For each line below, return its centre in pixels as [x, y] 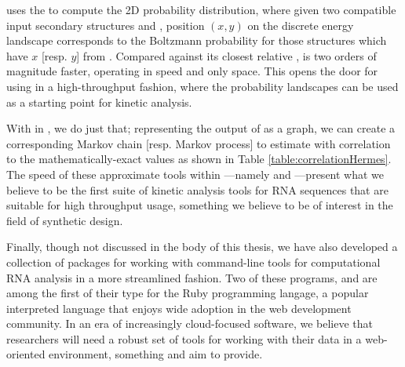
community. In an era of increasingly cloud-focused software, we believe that [190, 323]
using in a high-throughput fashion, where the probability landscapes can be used [202, 86]
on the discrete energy [301, 25]
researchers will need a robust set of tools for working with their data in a [184, 338]
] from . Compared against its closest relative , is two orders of [226, 55]
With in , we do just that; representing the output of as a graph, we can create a [201, 128]
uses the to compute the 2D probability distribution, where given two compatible [201, 9]
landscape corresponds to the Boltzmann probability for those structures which [197, 40]
